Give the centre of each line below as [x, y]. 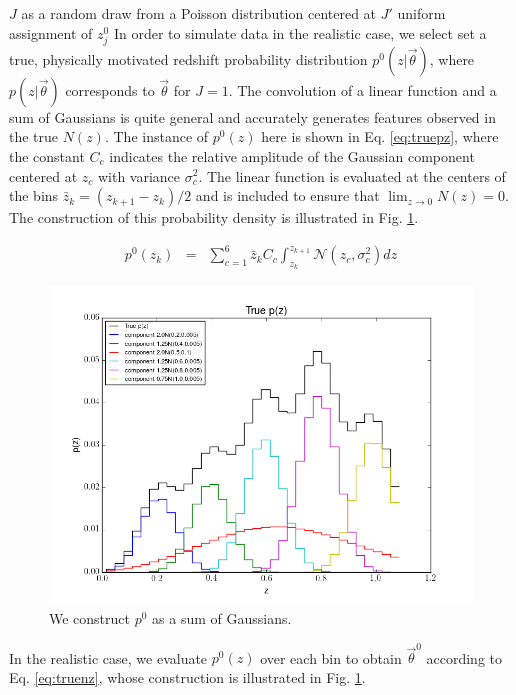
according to [464, 657]
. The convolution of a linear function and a [362, 89]
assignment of [51, 32]
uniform [421, 13]
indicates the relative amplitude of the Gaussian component [292, 155]
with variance [139, 175]
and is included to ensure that [287, 195]
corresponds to [110, 89]
